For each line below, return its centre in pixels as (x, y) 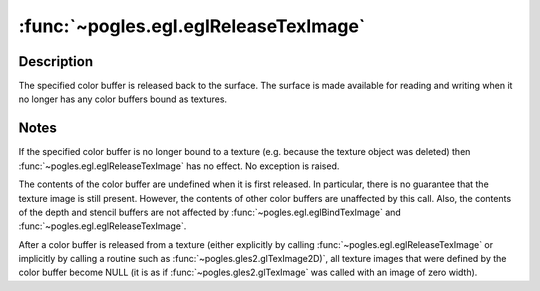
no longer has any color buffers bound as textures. (123, 99)
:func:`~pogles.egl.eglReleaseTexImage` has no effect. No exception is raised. (179, 166)
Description (56, 61)
